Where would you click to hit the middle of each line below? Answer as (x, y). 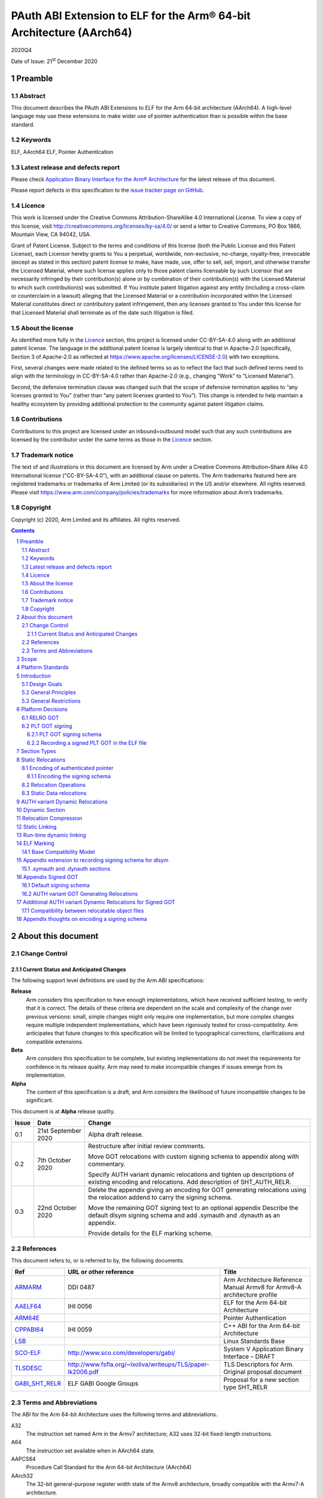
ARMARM (28, 1287)
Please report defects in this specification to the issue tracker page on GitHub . (108, 190)
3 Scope (27, 659)
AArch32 (22, 1476)
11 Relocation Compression (50, 819)
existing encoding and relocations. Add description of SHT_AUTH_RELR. (190, 1182)
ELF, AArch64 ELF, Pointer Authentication (62, 152)
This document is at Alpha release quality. (63, 1111)
